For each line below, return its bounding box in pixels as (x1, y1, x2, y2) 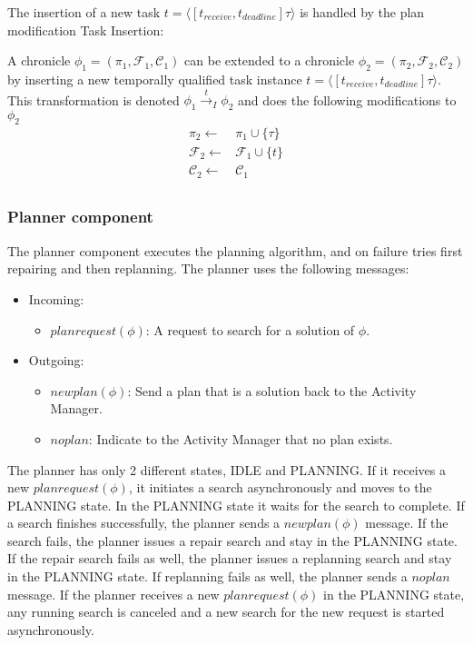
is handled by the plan (300, 3, 425, 21)
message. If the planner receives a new (7, 584, 220, 603)
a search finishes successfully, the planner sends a (7, 513, 281, 532)
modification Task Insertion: (7, 20, 164, 39)
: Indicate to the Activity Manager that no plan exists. (88, 429, 393, 448)
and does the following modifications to (237, 90, 457, 109)
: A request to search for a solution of (145, 320, 355, 339)
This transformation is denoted (7, 90, 180, 109)
